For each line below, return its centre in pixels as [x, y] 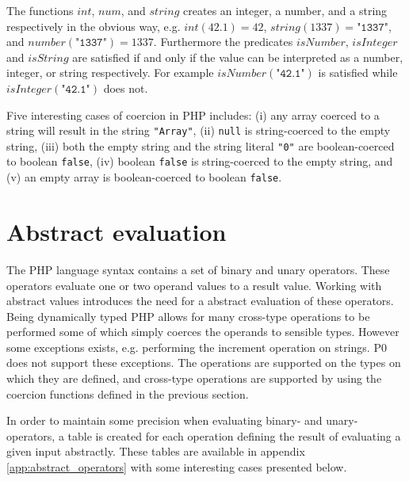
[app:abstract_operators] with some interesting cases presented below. [177, 467]
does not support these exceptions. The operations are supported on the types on [204, 363]
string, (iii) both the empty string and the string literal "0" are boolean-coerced [201, 145]
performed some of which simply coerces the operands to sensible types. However [203, 332]
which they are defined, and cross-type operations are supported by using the [194, 378]
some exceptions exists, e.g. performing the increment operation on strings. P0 [197, 347]
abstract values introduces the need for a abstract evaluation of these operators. [200, 301]
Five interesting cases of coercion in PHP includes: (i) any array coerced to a [193, 115]
